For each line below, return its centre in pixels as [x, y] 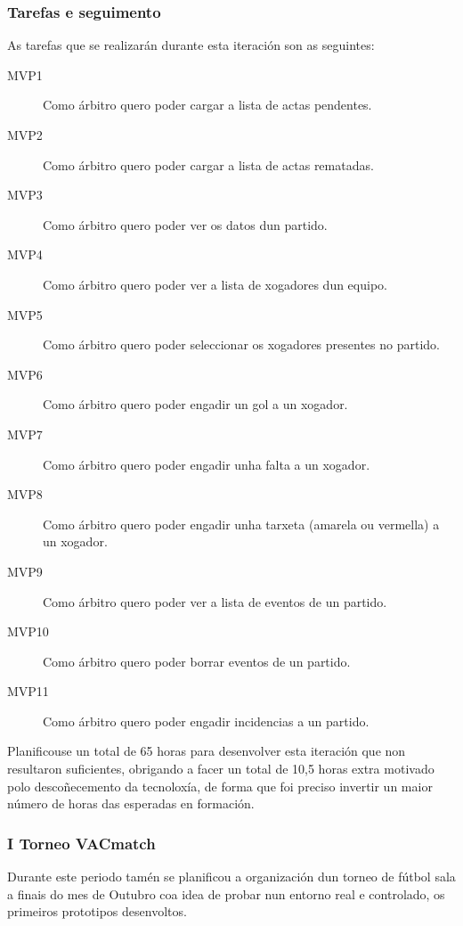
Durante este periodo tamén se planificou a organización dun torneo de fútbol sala [231, 877]
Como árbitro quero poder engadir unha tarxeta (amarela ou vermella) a [241, 524]
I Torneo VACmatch [81, 843]
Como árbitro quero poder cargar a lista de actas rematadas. [208, 164]
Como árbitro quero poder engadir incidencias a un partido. [206, 721]
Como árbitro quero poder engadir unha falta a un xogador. [207, 464]
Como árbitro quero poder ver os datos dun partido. [185, 224]
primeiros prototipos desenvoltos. [97, 911]
